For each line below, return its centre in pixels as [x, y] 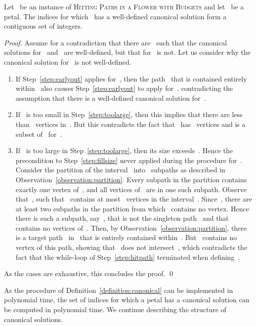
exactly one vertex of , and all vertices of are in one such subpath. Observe [131, 189]
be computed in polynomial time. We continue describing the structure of [115, 309]
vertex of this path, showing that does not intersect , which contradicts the [131, 247]
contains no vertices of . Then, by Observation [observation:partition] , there [131, 227]
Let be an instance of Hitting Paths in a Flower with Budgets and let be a [124, 6]
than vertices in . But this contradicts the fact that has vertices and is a [130, 124]
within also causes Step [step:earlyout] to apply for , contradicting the [124, 88]
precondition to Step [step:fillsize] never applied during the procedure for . [129, 160]
